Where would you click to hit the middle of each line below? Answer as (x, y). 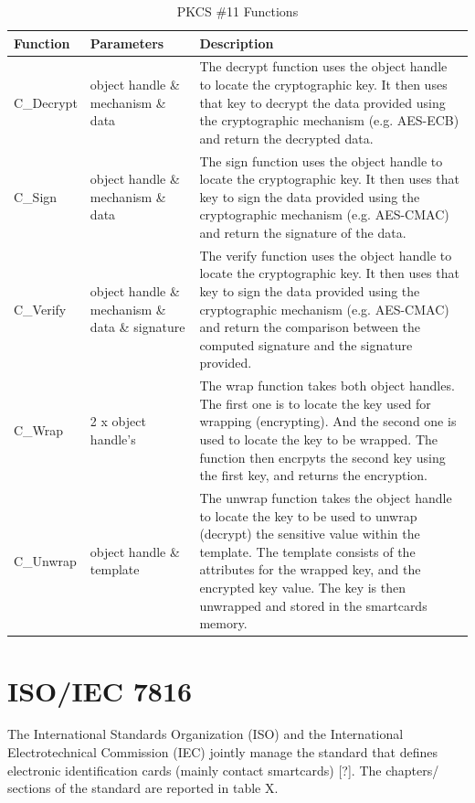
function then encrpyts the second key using (322, 457)
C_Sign (36, 196)
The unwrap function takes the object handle (326, 498)
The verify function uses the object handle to (326, 255)
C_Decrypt (46, 102)
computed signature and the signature (306, 344)
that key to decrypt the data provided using (322, 102)
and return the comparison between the (310, 327)
